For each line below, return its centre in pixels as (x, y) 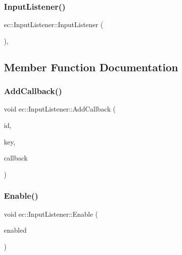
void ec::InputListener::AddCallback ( (60, 109)
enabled (15, 230)
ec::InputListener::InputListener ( (54, 24)
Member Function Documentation (91, 67)
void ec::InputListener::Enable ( (51, 214)
